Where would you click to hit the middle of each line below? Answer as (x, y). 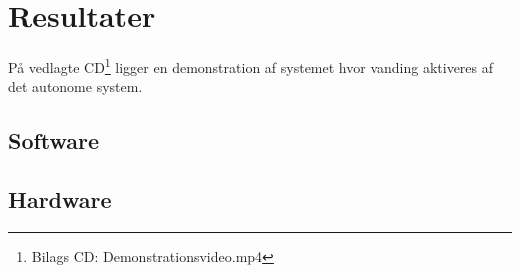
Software (54, 140)
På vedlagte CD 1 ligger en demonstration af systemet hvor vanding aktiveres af (251, 65)
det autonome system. (75, 86)
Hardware (60, 199)
